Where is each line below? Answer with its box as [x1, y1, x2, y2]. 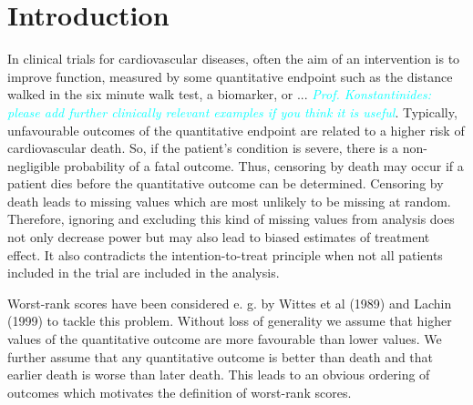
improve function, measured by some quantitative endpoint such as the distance [7, 66, 453, 86]
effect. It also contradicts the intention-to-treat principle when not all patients [7, 245, 443, 264]
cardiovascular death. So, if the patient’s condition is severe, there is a [7, 138, 399, 157]
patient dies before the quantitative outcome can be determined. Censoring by [7, 174, 444, 193]
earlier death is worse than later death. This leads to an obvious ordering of [7, 365, 430, 384]
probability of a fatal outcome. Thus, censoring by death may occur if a [64, 156, 464, 175]
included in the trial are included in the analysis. [7, 263, 280, 282]
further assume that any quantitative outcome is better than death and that [7, 347, 434, 366]
